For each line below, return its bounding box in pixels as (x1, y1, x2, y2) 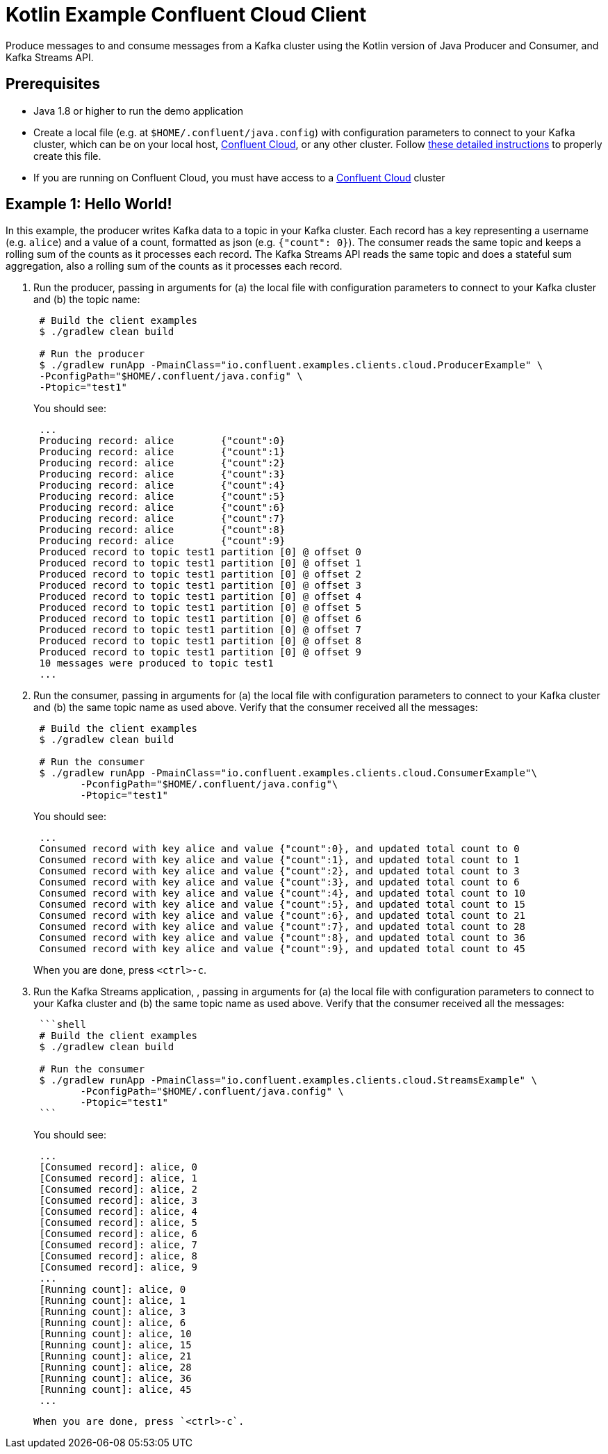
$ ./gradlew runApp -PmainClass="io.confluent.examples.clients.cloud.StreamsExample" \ (39, 1075, 537, 1086)
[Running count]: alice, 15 (39, 1339, 192, 1351)
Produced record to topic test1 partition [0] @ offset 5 (39, 602, 362, 614)
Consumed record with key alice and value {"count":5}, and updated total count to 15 (39, 899, 526, 910)
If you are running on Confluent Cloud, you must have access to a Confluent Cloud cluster (33, 171, 445, 183)
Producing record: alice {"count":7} (39, 513, 286, 525)
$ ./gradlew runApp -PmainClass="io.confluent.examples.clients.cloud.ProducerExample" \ (39, 359, 543, 371)
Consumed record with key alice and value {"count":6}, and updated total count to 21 (39, 910, 526, 922)
